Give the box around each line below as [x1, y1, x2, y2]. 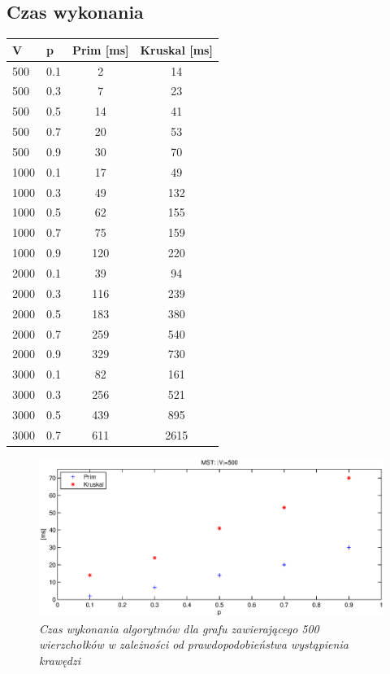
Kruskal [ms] [140, 41, 213, 58]
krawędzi [39, 652, 80, 669]
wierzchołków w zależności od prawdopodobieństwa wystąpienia [39, 636, 349, 653]
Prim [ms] [71, 41, 129, 58]
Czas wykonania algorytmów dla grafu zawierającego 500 [39, 619, 319, 637]
